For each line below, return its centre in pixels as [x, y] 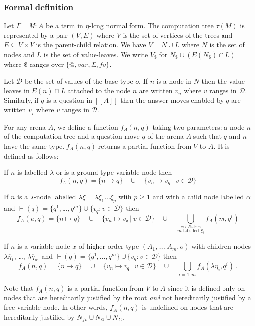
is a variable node [44, 246]
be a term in [64, 25]
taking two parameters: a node [198, 126]
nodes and [19, 54]
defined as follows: [31, 155]
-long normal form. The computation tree [151, 25]
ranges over [47, 64]
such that [207, 136]
